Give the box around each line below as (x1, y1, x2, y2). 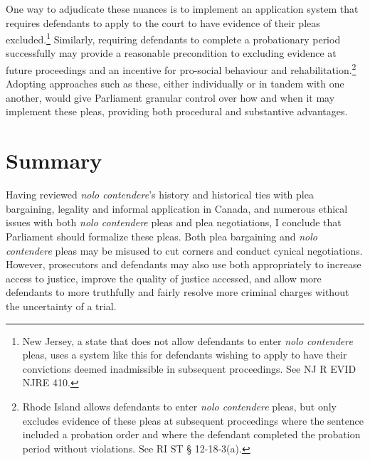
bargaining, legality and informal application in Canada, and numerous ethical (6, 201, 348, 216)
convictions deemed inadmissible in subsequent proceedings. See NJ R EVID (22, 361, 356, 376)
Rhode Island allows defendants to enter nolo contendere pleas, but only (22, 398, 337, 413)
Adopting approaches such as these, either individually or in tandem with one (6, 76, 344, 91)
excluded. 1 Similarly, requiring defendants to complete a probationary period (6, 30, 341, 46)
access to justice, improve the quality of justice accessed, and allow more (6, 270, 322, 285)
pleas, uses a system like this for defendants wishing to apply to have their (22, 347, 347, 362)
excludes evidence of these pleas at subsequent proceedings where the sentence (22, 413, 364, 428)
